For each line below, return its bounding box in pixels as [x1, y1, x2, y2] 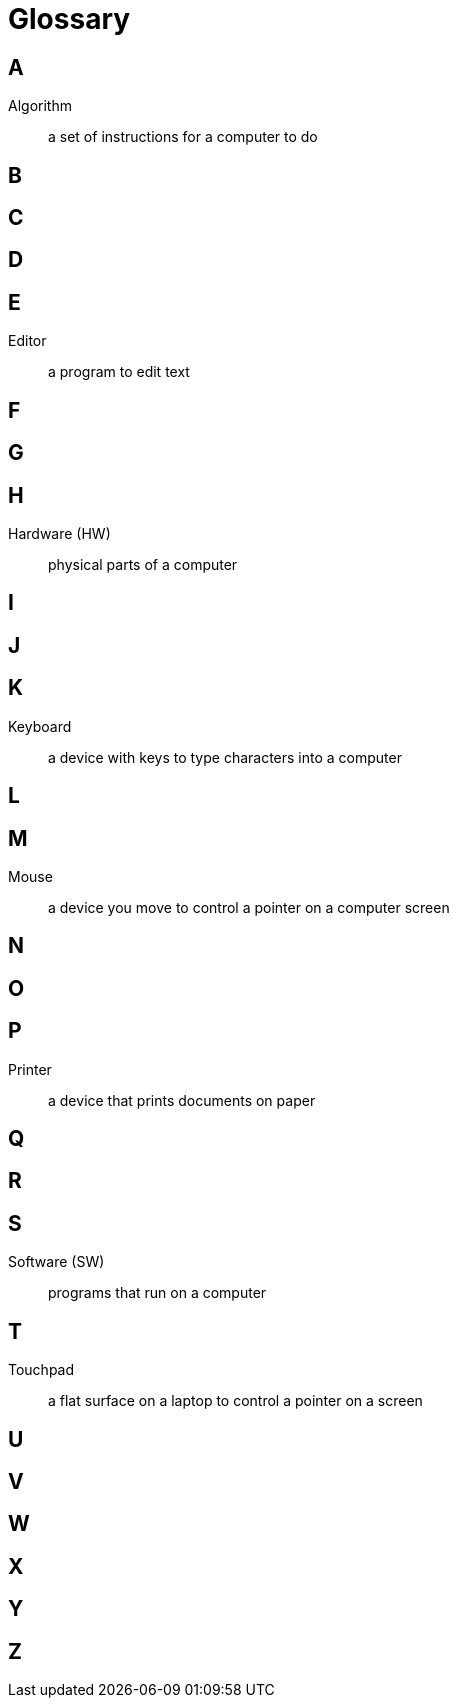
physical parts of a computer [48, 555, 238, 573]
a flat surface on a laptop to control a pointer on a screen [48, 1392, 423, 1410]
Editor [8, 332, 47, 350]
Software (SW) [8, 1253, 105, 1271]
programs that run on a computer [48, 1284, 267, 1302]
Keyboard [8, 717, 72, 735]
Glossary [8, 2, 131, 36]
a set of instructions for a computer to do [48, 128, 318, 146]
